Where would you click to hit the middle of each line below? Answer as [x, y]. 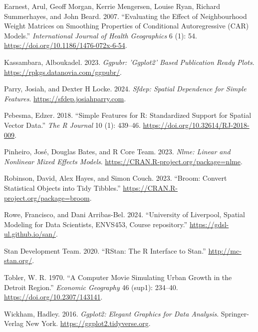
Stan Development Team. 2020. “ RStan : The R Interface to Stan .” [105, 250]
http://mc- [225, 250]
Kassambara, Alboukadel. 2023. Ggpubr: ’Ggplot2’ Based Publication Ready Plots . [129, 62]
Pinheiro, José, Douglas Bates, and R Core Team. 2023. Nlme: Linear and [117, 152]
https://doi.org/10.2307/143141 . [53, 297]
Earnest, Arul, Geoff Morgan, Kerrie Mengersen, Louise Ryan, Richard [112, 6]
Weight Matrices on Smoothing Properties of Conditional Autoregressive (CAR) [127, 26]
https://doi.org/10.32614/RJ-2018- [196, 125]
